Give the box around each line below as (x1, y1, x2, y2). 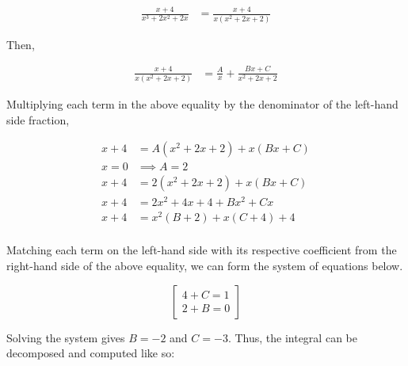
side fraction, (6, 111, 70, 128)
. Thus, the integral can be (227, 329, 357, 345)
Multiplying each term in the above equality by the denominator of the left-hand (6, 95, 398, 112)
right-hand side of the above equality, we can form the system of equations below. (6, 257, 403, 274)
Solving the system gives (6, 329, 125, 345)
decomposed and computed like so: (6, 345, 175, 361)
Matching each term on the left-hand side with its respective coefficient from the (6, 242, 397, 258)
